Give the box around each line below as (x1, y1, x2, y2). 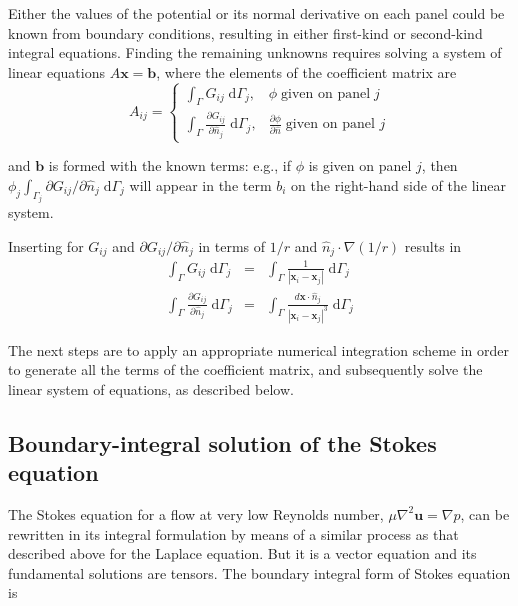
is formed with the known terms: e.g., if (48, 155, 291, 176)
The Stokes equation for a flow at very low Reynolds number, (8, 503, 384, 524)
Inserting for (8, 235, 84, 256)
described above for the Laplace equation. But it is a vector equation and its (8, 543, 477, 564)
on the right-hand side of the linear (291, 174, 506, 195)
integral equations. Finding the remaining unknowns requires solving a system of (8, 42, 502, 63)
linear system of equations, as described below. (8, 378, 294, 399)
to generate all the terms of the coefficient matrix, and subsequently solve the (8, 359, 483, 380)
